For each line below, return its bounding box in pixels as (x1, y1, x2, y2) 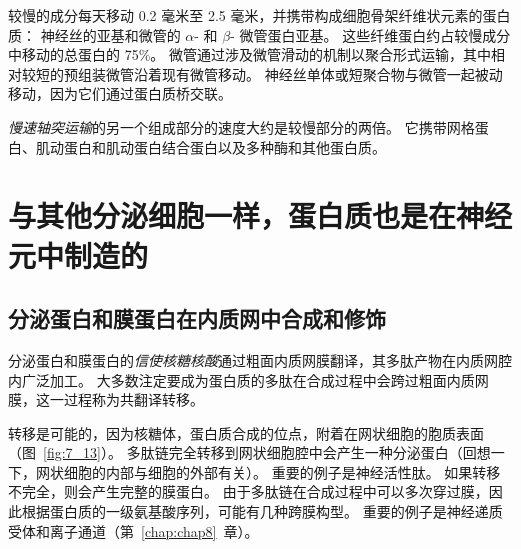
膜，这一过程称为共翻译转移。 (8, 389, 204, 410)
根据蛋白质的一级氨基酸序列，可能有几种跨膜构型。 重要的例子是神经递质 (21, 501, 503, 522)
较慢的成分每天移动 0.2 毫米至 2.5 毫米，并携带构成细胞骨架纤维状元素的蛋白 (8, 5, 511, 25)
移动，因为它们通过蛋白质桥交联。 (8, 83, 232, 104)
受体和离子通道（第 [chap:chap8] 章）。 (8, 520, 259, 541)
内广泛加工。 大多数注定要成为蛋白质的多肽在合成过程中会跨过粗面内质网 (8, 369, 489, 390)
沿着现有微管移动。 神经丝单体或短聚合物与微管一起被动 (133, 63, 503, 84)
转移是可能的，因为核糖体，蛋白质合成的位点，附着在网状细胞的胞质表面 (8, 422, 484, 443)
